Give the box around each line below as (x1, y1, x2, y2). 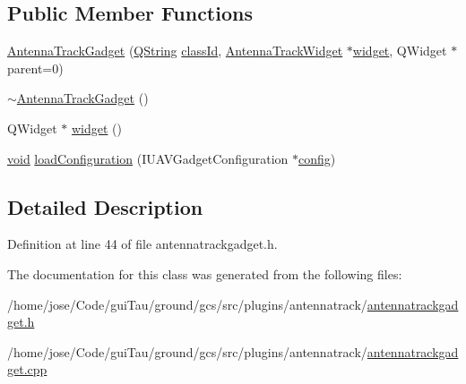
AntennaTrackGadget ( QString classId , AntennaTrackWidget (7, 41, 343, 60)
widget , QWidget (352, 41, 447, 60)
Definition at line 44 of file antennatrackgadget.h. (7, 235, 278, 253)
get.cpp (7, 360, 47, 379)
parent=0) (7, 58, 64, 77)
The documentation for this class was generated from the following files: (7, 264, 402, 283)
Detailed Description (7, 192, 203, 220)
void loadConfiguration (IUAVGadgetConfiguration (7, 149, 289, 167)
